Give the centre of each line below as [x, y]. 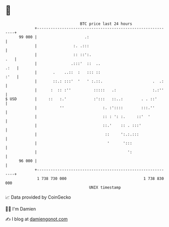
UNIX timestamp [105, 187]
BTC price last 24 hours [106, 24]
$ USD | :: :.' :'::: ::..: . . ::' [81, 99]
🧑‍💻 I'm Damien [21, 209]
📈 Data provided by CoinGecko [38, 197]
